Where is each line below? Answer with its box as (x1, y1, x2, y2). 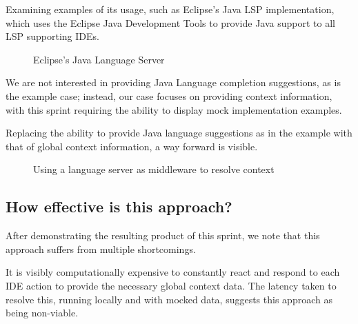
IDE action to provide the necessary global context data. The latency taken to (6, 278, 337, 292)
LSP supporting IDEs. (6, 29, 99, 43)
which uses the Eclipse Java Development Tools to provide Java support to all (6, 15, 335, 30)
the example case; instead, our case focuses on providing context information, (6, 88, 332, 103)
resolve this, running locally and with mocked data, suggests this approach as (6, 292, 332, 306)
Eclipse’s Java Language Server (33, 52, 165, 66)
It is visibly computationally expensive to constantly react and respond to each (6, 265, 340, 279)
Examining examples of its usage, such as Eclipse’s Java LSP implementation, (6, 2, 335, 16)
